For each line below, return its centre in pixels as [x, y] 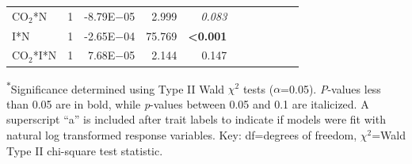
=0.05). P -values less [331, 88]
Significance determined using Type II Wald [118, 88]
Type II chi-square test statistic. [85, 150]
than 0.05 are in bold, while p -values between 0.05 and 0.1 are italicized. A [188, 103]
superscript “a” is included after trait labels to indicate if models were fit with [196, 119]
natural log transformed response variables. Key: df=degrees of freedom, [182, 134]
